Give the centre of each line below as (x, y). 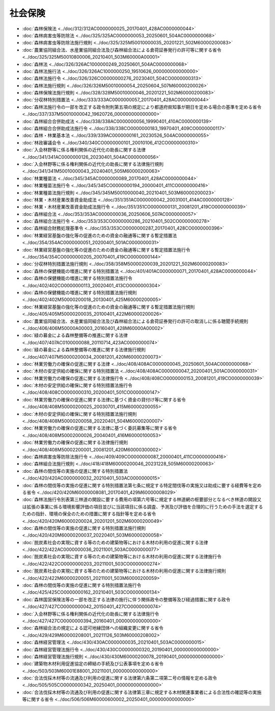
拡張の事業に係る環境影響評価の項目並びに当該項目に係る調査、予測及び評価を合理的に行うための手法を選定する (145, 506)
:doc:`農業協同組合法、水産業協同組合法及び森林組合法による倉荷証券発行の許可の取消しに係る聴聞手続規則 (135, 321)
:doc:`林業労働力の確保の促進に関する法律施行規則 (75, 442)
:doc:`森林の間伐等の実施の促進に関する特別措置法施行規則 (84, 528)
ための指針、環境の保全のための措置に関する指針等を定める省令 (89, 514)
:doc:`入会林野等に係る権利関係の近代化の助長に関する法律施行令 (91, 614)
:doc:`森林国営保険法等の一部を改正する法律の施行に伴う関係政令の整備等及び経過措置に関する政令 (126, 599)
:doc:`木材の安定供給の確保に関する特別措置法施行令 (77, 386)
